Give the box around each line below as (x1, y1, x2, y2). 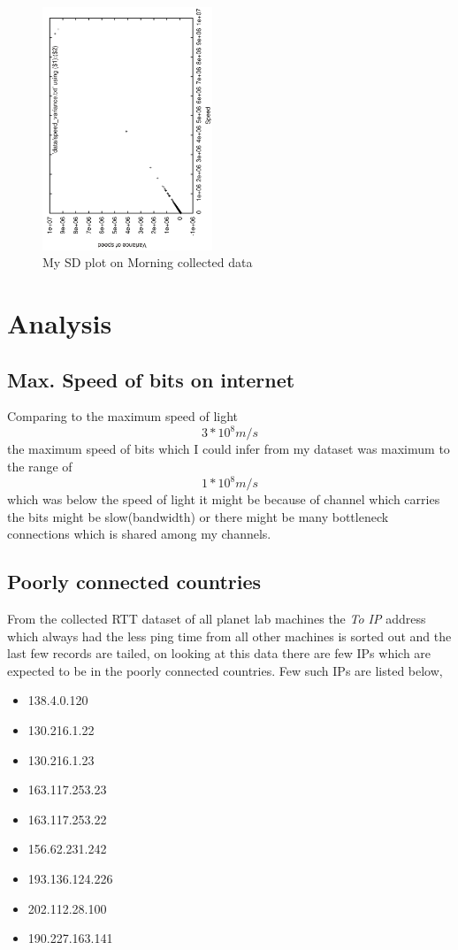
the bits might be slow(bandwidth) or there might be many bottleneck (7, 507, 389, 525)
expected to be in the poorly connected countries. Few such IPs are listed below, (7, 661, 443, 679)
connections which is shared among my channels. (7, 525, 271, 543)
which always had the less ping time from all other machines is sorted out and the (7, 626, 452, 645)
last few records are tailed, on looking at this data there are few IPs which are (7, 644, 431, 663)
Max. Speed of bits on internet (7, 365, 295, 393)
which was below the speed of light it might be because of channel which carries (7, 490, 440, 509)
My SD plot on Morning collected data (42, 253, 253, 272)
